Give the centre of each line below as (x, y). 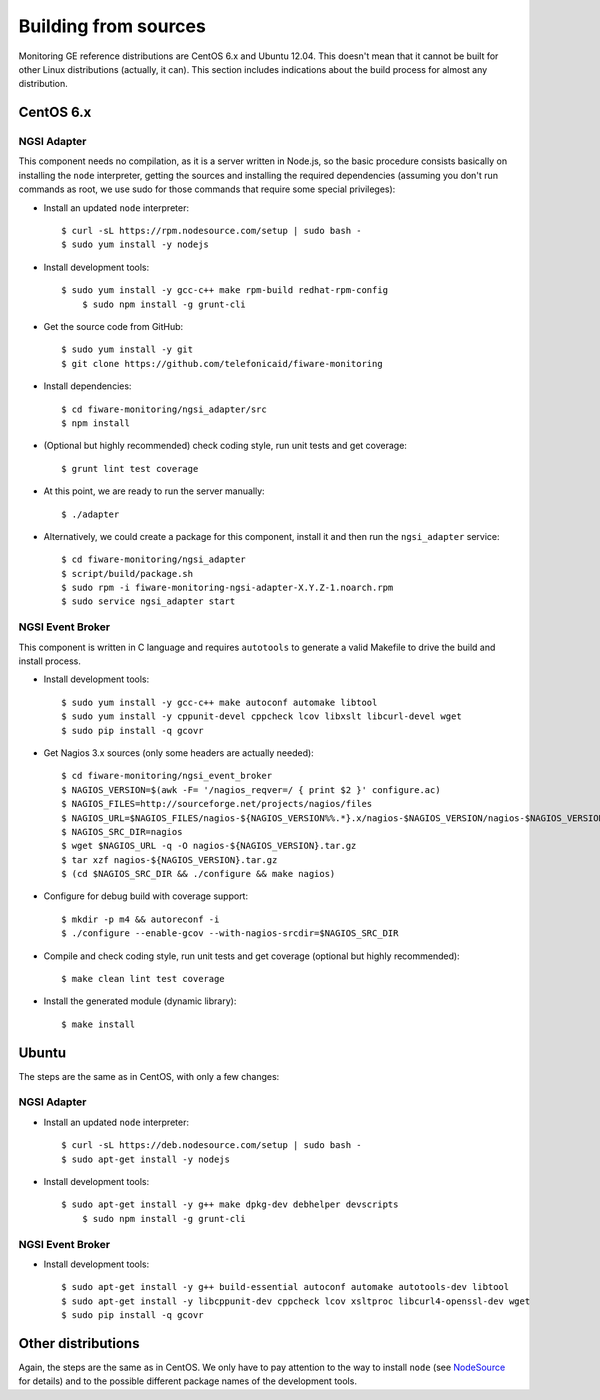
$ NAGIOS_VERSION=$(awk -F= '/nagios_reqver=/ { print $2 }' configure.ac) (251, 789)
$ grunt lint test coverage (130, 468)
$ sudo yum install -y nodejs (135, 244)
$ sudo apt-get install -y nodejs (145, 1159)
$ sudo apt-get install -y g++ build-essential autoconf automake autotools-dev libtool (285, 1287)
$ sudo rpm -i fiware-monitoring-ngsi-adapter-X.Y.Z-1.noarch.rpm (227, 588)
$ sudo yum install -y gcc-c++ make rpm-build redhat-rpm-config (225, 290)
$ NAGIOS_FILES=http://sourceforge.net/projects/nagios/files (217, 804)
